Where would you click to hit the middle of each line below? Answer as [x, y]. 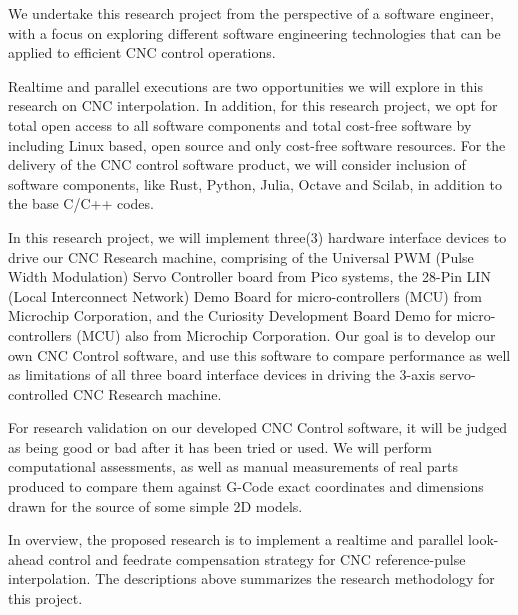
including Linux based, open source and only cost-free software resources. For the [257, 144]
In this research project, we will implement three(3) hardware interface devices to [257, 236]
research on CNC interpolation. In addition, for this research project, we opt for [253, 105]
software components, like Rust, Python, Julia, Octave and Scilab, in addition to [255, 183]
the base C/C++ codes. [81, 203]
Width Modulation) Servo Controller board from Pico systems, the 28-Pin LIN [249, 276]
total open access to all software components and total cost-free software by [240, 124]
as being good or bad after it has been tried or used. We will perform [220, 446]
